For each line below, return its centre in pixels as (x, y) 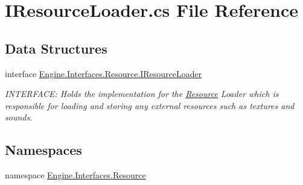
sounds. (19, 117)
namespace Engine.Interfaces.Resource (75, 175)
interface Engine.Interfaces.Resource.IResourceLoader (104, 73)
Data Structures (56, 48)
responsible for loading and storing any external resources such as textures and (150, 105)
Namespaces (43, 150)
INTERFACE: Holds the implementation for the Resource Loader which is (142, 94)
